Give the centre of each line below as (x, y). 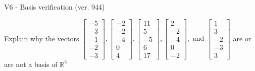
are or (242, 38)
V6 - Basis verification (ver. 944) (55, 7)
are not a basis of (31, 64)
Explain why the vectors (42, 38)
